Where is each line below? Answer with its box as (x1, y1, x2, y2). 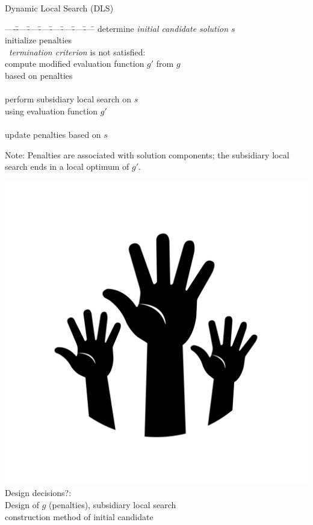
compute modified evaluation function (5, 57, 144, 70)
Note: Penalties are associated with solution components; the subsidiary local (5, 148, 290, 161)
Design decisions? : (5, 486, 72, 499)
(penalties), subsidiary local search (49, 498, 176, 511)
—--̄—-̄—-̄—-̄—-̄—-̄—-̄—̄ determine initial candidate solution (5, 22, 229, 34)
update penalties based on (5, 128, 101, 140)
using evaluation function (5, 104, 98, 117)
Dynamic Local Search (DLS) (5, 2, 114, 14)
